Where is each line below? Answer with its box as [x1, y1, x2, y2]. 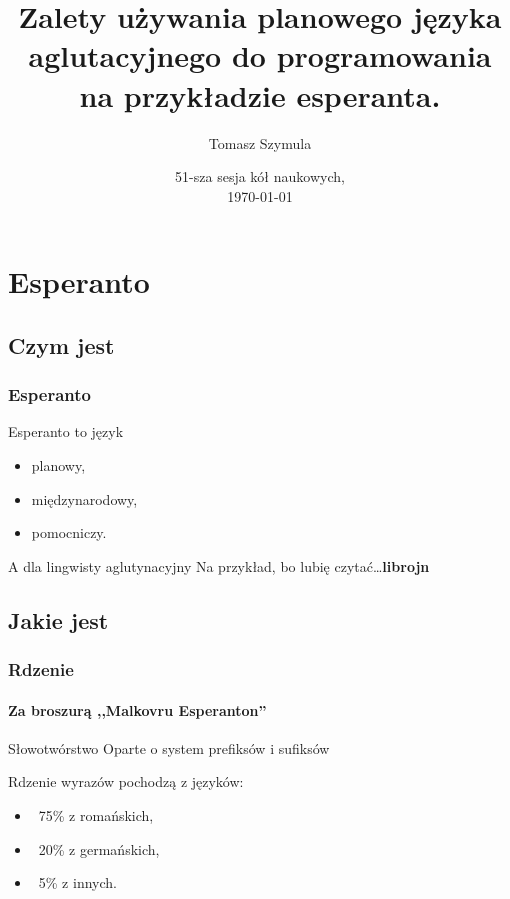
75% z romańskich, [38, 805, 154, 826]
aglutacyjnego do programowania [28, 35, 492, 76]
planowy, [31, 455, 86, 476]
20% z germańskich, [38, 838, 160, 859]
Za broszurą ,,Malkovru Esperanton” [8, 699, 267, 720]
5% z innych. [38, 872, 117, 893]
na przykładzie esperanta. [79, 74, 441, 115]
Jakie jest [8, 604, 109, 635]
